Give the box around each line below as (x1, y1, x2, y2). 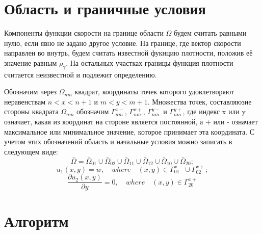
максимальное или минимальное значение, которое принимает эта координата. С (4, 126, 255, 137)
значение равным (4, 57, 57, 68)
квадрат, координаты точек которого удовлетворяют (74, 86, 234, 97)
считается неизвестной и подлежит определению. (4, 69, 157, 80)
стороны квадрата (4, 106, 59, 117)
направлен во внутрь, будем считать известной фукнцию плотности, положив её (4, 47, 253, 58)
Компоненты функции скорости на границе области (4, 28, 164, 38)
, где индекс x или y (182, 106, 246, 117)
